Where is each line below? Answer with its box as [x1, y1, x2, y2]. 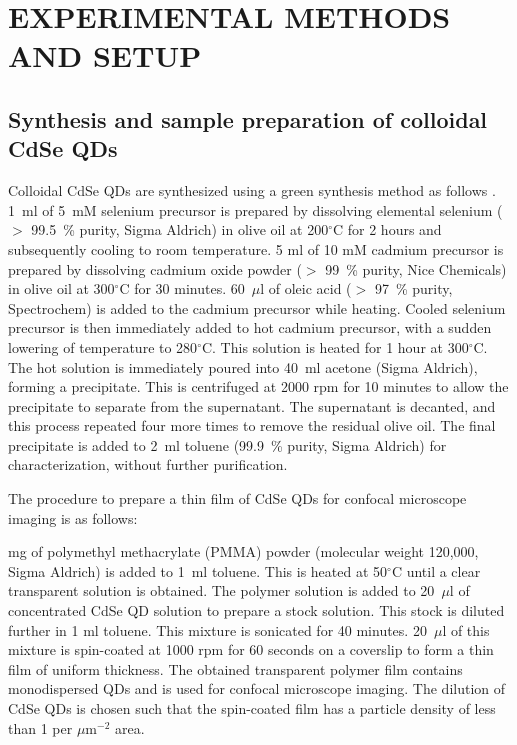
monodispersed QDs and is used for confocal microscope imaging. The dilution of [8, 678, 506, 699]
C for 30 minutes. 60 [119, 278, 245, 299]
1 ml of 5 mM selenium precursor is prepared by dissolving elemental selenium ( [8, 199, 503, 220]
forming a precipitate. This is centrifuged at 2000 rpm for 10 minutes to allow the [8, 376, 509, 397]
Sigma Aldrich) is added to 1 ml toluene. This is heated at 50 [8, 560, 388, 581]
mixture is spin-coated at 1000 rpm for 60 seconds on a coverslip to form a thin [8, 639, 494, 660]
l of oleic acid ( [260, 278, 352, 299]
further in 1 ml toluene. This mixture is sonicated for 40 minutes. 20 [8, 619, 427, 640]
